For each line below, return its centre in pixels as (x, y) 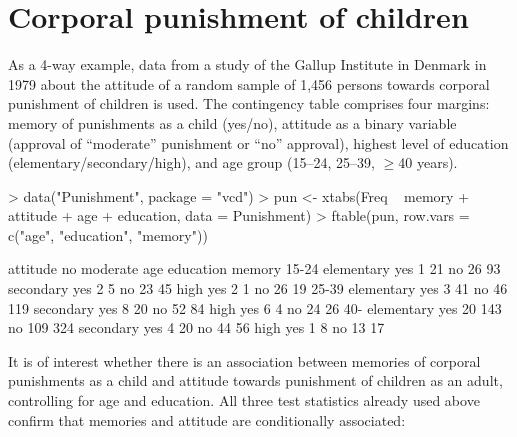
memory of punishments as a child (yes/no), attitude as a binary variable (232, 122)
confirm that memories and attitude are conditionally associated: (207, 419)
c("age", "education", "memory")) (108, 234)
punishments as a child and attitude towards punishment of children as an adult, (255, 380)
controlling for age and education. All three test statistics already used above (244, 400)
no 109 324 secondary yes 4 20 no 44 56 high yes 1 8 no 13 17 (196, 327)
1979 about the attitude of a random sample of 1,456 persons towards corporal (249, 83)
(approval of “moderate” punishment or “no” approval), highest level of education (258, 142)
